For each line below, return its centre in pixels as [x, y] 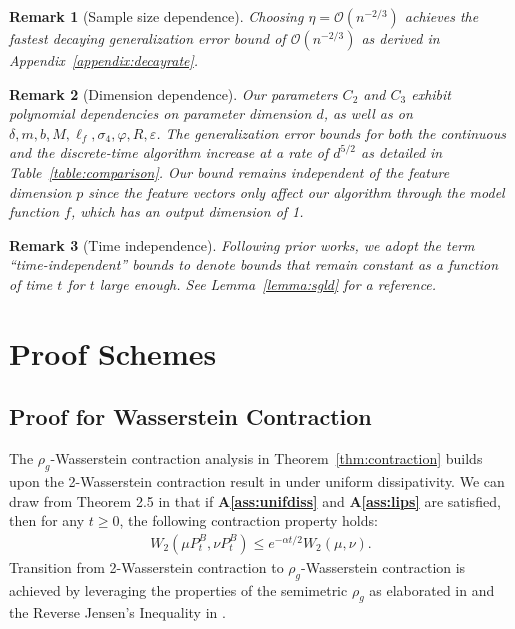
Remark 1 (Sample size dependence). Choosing [156, 16]
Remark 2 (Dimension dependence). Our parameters [173, 93]
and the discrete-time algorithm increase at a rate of [169, 152]
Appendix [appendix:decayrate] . [104, 60]
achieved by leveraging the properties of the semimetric [178, 589]
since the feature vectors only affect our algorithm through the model [296, 191]
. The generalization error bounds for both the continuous [331, 132]
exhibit [431, 93]
